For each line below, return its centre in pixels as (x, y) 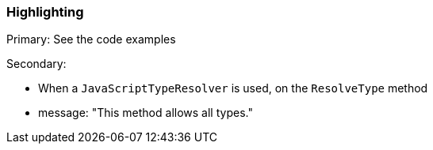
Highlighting (45, 12)
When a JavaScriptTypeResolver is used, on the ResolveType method (233, 88)
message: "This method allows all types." (146, 113)
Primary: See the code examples (91, 39)
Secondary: (36, 64)
